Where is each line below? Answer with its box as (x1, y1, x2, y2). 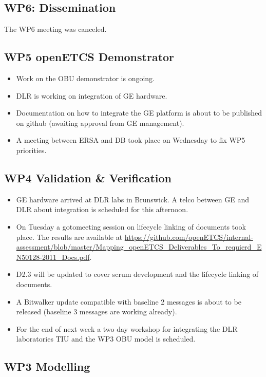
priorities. (16, 144, 47, 155)
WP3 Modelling (4, 359, 90, 374)
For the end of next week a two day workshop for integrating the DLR (16, 323, 238, 334)
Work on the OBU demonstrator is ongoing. (16, 73, 155, 83)
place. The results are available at (16, 231, 123, 242)
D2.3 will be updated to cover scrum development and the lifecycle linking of (16, 269, 259, 279)
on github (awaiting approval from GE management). (16, 117, 184, 128)
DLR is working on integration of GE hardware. (16, 90, 167, 101)
